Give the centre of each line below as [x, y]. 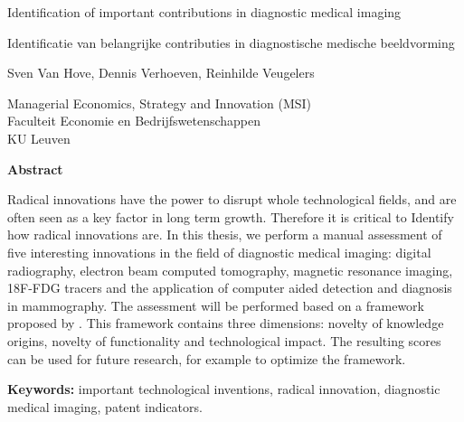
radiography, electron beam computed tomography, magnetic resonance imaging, [230, 270]
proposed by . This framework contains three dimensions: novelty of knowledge [226, 323]
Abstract [35, 169]
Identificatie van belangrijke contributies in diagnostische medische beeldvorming [231, 42]
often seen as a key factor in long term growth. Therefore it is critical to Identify [231, 216]
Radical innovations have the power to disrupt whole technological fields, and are [232, 199]
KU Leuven [39, 138]
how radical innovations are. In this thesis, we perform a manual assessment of [225, 234]
